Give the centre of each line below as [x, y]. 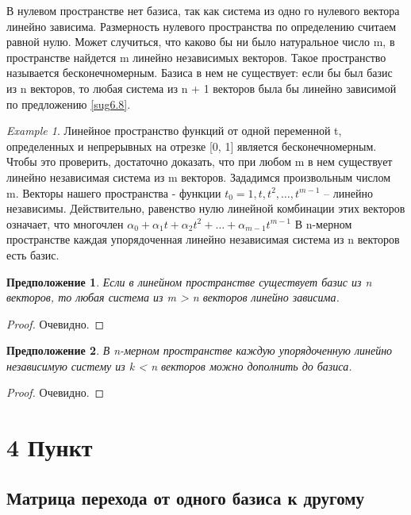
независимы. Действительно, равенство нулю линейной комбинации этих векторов [206, 208]
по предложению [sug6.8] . [69, 104]
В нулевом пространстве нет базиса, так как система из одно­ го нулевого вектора [203, 10]
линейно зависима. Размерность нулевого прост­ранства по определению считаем [202, 26]
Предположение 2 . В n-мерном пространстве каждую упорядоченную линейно [200, 350]
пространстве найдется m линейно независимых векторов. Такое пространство [196, 57]
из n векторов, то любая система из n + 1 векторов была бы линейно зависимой [202, 88]
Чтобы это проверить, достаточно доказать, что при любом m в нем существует [200, 161]
